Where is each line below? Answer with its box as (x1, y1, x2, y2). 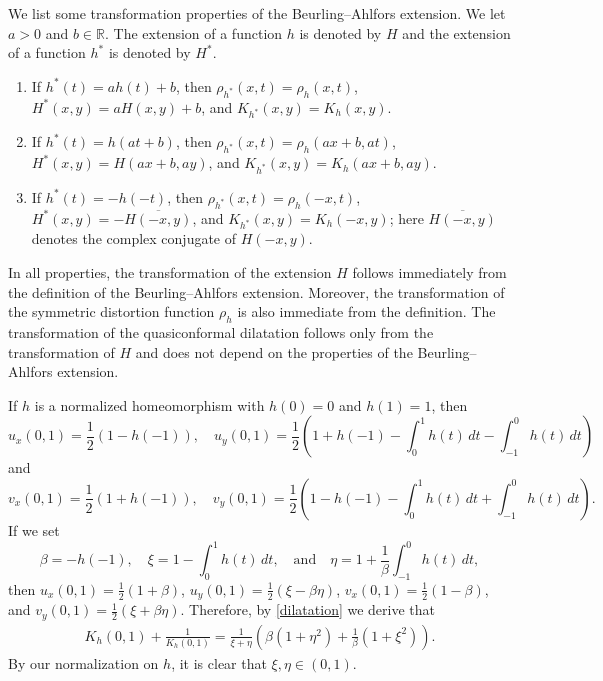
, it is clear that (171, 652, 267, 673)
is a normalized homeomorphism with (34, 394, 265, 415)
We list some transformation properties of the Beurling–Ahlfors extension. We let (8, 3, 506, 23)
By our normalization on (8, 652, 159, 673)
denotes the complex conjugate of (31, 228, 237, 249)
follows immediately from (352, 262, 507, 283)
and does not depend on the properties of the (135, 341, 413, 362)
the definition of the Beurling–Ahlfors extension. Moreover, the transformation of (8, 281, 505, 302)
